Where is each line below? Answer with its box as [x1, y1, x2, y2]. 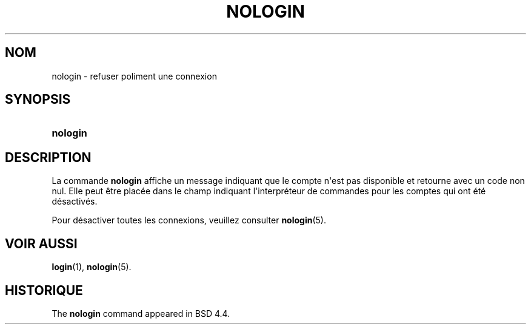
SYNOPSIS [5, 92, 71, 107]
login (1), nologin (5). [52, 262, 132, 273]
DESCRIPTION [5, 149, 92, 165]
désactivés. [52, 196, 98, 207]
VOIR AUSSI [5, 236, 78, 251]
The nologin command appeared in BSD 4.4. [52, 308, 230, 319]
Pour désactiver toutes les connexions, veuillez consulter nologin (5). [52, 215, 327, 226]
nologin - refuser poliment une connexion [52, 70, 217, 81]
